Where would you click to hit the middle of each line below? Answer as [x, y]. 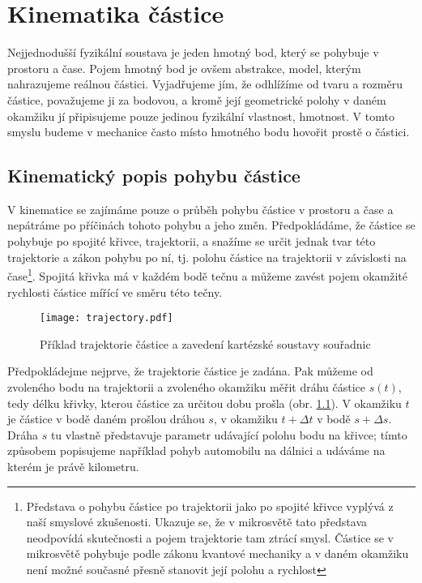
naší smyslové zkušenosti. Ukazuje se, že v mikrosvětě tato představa [197, 522]
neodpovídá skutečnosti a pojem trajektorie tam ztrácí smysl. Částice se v [210, 537]
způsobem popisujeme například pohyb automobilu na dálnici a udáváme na [196, 450]
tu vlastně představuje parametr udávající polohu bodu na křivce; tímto [229, 434]
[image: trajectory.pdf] [107, 318]
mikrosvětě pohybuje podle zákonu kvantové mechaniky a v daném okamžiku [217, 553]
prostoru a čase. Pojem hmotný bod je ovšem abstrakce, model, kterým [184, 68]
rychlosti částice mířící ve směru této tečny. [115, 291]
